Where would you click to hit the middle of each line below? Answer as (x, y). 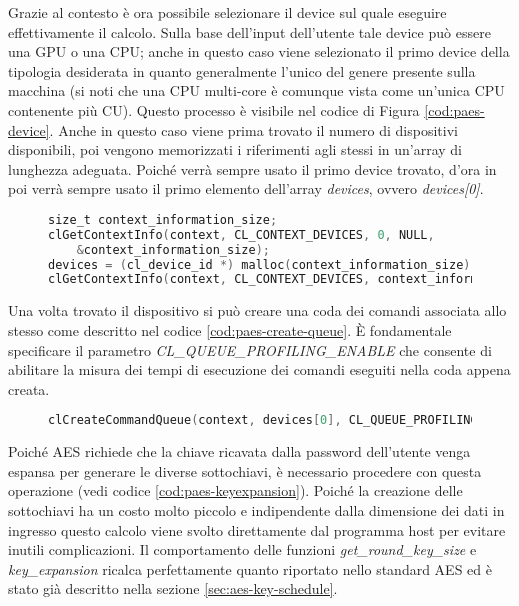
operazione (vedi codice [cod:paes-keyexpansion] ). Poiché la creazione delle (235, 490)
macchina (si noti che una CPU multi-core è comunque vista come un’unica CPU (256, 90)
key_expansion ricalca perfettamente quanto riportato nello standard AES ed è (250, 568)
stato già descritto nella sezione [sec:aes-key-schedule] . (173, 588)
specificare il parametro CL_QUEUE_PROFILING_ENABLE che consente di (250, 349)
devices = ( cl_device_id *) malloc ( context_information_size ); (263, 264)
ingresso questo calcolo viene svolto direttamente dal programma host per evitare (257, 529)
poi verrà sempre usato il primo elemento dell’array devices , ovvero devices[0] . (246, 188)
